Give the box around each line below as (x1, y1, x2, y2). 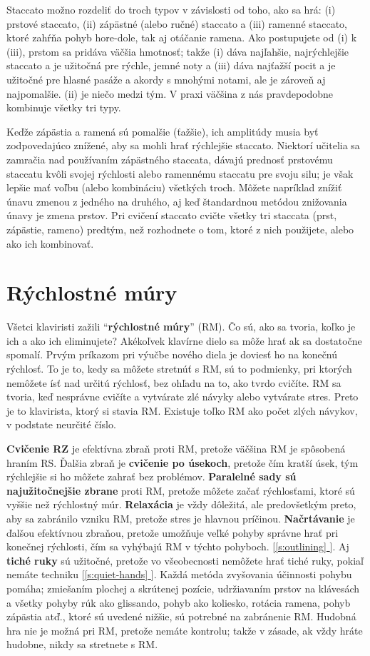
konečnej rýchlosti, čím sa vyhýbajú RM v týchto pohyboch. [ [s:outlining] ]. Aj (6, 539, 349, 554)
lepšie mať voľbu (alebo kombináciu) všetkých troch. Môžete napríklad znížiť (6, 180, 342, 195)
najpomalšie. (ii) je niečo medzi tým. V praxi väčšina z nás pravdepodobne (6, 86, 334, 101)
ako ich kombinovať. (6, 236, 94, 251)
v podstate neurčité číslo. (6, 417, 116, 432)
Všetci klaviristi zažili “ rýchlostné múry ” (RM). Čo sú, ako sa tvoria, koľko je (6, 319, 356, 334)
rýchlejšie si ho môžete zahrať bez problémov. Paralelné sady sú (6, 469, 297, 484)
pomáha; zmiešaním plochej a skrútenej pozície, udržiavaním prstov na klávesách (6, 580, 360, 595)
